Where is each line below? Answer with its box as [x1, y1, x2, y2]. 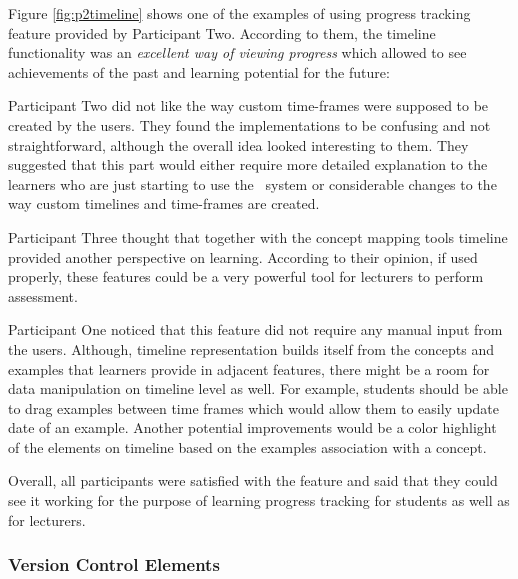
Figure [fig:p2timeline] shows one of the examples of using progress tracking [8, 3, 471, 23]
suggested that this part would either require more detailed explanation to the [8, 154, 488, 175]
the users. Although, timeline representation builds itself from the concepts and [8, 338, 494, 359]
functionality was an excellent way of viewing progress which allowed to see [8, 42, 467, 63]
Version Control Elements [8, 552, 220, 577]
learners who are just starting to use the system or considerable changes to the [8, 173, 497, 194]
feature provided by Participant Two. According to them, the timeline [8, 22, 436, 43]
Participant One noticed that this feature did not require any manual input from [8, 319, 503, 340]
